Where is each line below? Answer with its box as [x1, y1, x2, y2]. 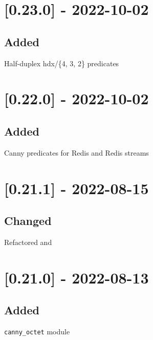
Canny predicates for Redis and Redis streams [4, 147, 149, 158]
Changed [4, 213, 52, 229]
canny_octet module [4, 326, 70, 337]
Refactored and [4, 236, 52, 247]
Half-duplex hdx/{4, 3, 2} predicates [4, 58, 119, 68]
